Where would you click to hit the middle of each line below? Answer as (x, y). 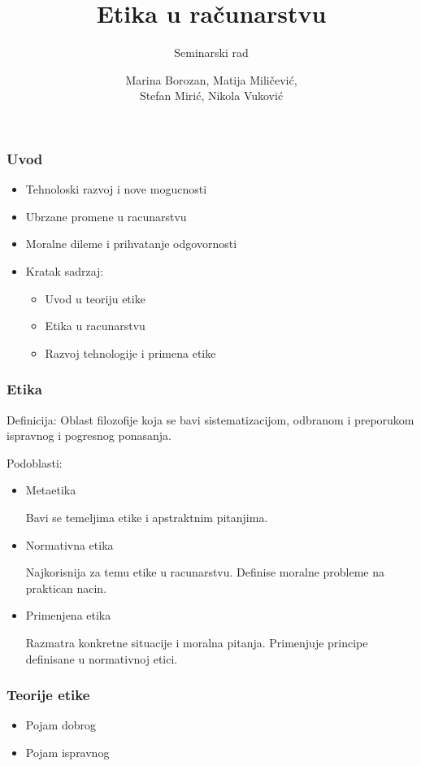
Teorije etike (48, 695)
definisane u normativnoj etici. (102, 658)
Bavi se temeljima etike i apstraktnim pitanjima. (147, 517)
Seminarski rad (211, 52)
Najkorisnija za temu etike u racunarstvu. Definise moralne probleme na (205, 572)
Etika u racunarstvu (95, 326)
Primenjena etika (68, 615)
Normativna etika (69, 544)
